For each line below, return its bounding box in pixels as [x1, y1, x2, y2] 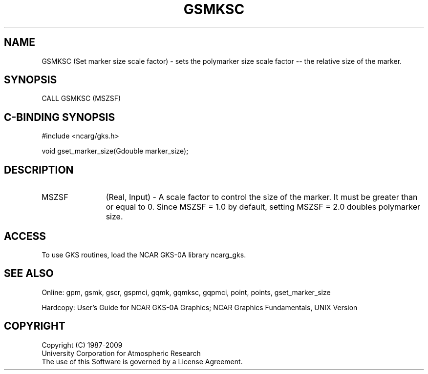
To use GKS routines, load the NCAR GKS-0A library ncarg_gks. [42, 250, 246, 259]
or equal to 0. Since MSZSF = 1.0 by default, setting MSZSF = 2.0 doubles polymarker [106, 202, 420, 212]
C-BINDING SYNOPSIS [4, 111, 115, 123]
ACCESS [4, 230, 46, 242]
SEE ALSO [4, 267, 54, 280]
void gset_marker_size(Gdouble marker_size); [42, 147, 189, 156]
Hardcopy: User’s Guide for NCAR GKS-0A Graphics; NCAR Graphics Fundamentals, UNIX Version [42, 303, 358, 312]
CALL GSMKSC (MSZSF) [42, 94, 121, 103]
